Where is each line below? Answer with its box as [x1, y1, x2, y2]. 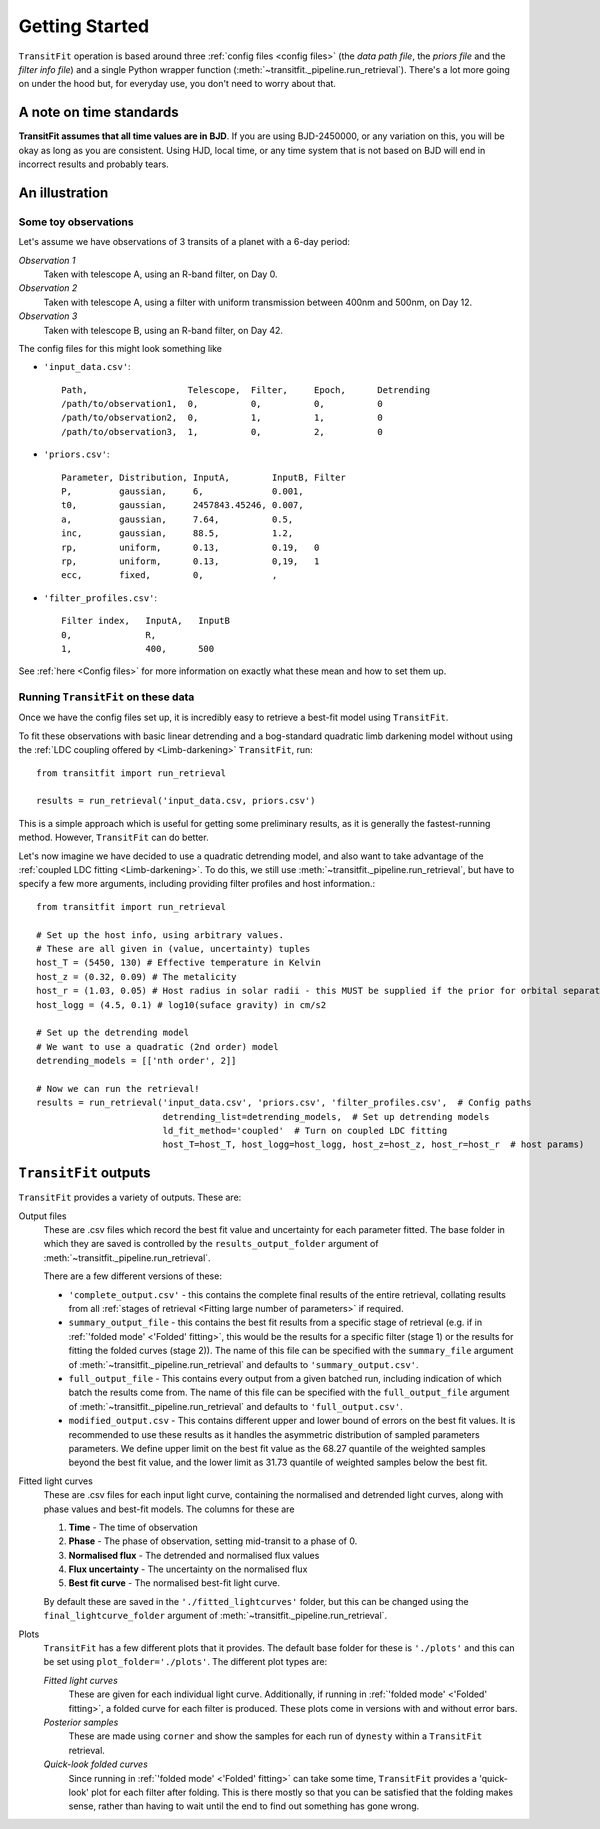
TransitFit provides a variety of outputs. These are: [18, 1191, 242, 1204]
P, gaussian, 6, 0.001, [61, 486, 304, 497]
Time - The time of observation [68, 1521, 199, 1533]
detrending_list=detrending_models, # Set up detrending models [162, 1111, 490, 1122]
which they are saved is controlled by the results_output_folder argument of [43, 1238, 379, 1250]
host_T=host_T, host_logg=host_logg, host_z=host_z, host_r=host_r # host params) [162, 1139, 585, 1150]
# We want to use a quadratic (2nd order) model [36, 1041, 279, 1052]
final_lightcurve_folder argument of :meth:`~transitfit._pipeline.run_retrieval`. [43, 1610, 388, 1622]
